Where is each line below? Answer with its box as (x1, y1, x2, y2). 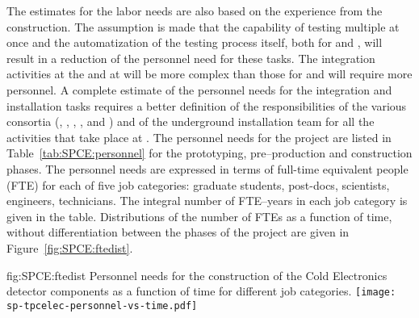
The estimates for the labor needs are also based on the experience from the (6, 2, 383, 19)
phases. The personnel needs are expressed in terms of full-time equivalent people (6, 160, 409, 177)
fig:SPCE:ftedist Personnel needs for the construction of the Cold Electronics (6, 266, 388, 283)
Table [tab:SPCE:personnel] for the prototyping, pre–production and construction (6, 144, 413, 161)
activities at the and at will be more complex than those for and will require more (6, 65, 413, 82)
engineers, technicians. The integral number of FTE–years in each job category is (6, 192, 408, 209)
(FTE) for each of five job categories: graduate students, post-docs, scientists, (6, 176, 390, 193)
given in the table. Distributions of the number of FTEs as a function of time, (6, 207, 392, 224)
